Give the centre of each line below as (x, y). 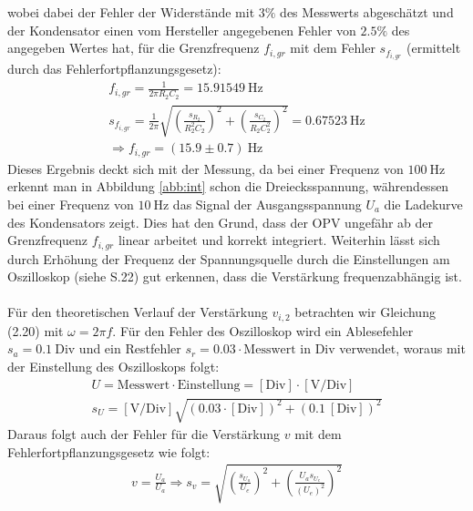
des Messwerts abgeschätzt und (367, 12)
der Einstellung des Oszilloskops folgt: (113, 366)
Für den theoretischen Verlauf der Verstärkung (138, 312)
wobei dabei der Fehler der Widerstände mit (131, 12)
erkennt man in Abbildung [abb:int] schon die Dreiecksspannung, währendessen (228, 186)
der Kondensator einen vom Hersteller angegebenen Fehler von (182, 30)
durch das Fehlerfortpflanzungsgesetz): (114, 69)
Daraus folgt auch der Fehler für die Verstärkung (144, 434)
